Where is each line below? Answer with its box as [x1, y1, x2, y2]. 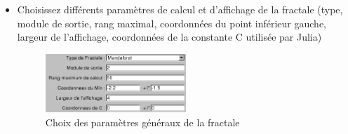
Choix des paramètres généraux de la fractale [45, 114, 240, 129]
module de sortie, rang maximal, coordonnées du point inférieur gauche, [17, 15, 327, 30]
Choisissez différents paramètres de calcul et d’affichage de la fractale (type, [17, 2, 343, 16]
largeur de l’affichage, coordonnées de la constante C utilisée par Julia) [17, 29, 322, 44]
